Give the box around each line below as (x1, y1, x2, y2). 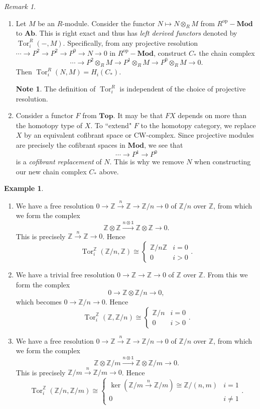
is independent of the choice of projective (119, 83, 246, 94)
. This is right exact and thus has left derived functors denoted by (35, 28, 237, 38)
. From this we (203, 269, 248, 280)
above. (99, 166, 119, 176)
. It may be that (113, 110, 163, 121)
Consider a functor (16, 110, 73, 121)
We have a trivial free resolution (16, 269, 115, 280)
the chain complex (199, 47, 255, 58)
